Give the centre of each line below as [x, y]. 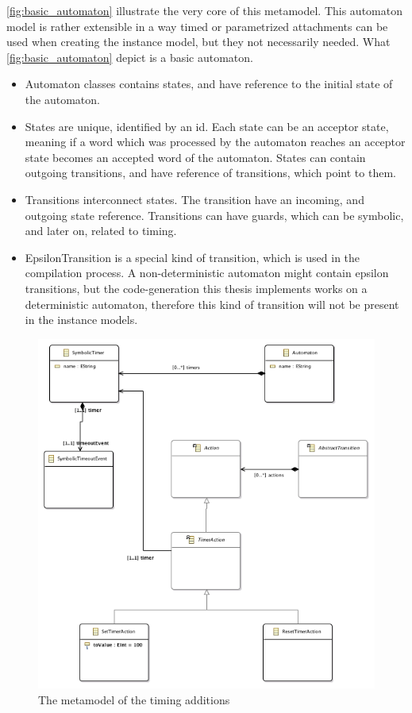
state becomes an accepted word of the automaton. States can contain [195, 157]
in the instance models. [81, 320]
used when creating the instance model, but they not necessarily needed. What [198, 42]
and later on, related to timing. [101, 231]
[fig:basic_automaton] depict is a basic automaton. [130, 57]
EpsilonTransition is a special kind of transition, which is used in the [193, 257]
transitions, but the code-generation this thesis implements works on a [196, 288]
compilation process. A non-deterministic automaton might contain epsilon [207, 273]
